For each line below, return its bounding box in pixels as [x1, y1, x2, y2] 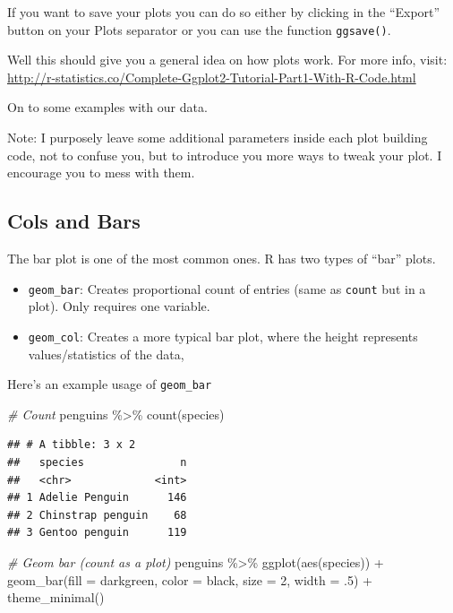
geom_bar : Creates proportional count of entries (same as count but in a [28, 279, 426, 298]
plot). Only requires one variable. [28, 297, 210, 315]
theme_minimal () [7, 588, 105, 607]
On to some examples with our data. [7, 98, 208, 117]
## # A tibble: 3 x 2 [7, 438, 136, 452]
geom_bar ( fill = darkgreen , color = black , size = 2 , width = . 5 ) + [7, 570, 372, 589]
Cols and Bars [7, 207, 141, 235]
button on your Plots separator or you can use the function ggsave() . [7, 20, 391, 39]
